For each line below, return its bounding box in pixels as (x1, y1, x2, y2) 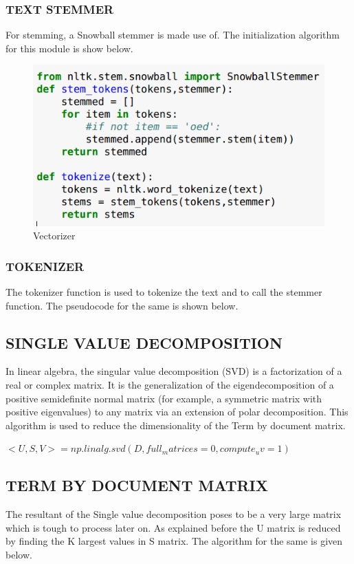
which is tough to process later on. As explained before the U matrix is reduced (5, 520, 341, 534)
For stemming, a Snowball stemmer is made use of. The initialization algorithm (5, 28, 340, 42)
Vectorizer (33, 228, 76, 243)
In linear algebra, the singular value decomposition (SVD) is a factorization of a (5, 364, 342, 378)
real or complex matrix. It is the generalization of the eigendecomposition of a (5, 378, 334, 392)
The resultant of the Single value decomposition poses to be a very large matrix (5, 507, 342, 521)
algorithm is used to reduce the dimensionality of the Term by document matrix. (5, 417, 346, 432)
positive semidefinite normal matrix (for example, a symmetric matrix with (5, 391, 322, 405)
